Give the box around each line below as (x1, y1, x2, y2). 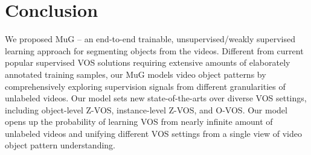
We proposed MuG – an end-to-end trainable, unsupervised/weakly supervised (5, 33, 295, 45)
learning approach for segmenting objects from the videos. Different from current (5, 44, 304, 57)
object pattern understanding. (5, 139, 115, 151)
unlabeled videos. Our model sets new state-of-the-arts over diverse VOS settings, (5, 92, 307, 104)
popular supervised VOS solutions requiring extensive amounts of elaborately (5, 56, 290, 69)
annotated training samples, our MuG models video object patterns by (5, 68, 266, 80)
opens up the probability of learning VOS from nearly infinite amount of (5, 115, 273, 128)
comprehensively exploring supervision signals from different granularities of (5, 80, 286, 92)
